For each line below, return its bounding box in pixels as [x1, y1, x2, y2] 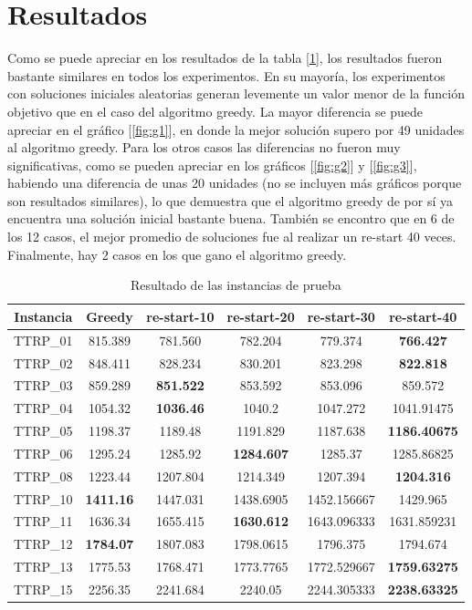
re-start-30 [307, 306, 375, 326]
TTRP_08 [14, 466, 73, 485]
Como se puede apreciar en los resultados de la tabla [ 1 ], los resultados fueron [7, 48, 443, 67]
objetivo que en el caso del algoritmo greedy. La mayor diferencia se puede [7, 101, 424, 120]
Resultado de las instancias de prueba [131, 275, 341, 295]
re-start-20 [226, 306, 295, 326]
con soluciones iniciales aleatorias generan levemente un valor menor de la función [7, 84, 465, 103]
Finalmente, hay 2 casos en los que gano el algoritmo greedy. [7, 244, 347, 264]
